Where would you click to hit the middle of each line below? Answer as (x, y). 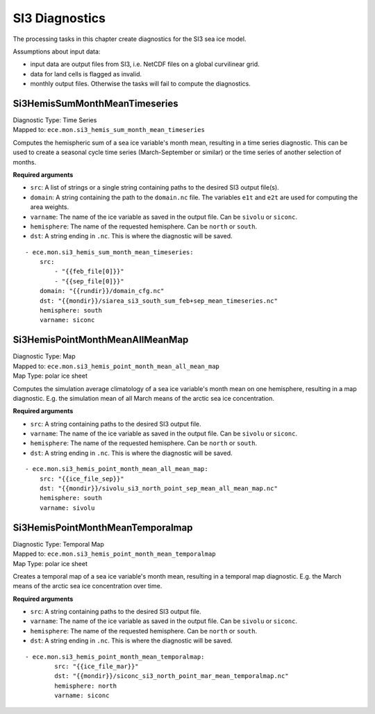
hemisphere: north (86, 686)
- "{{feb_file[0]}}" (89, 272)
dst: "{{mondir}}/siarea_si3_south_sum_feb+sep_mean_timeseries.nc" (158, 301)
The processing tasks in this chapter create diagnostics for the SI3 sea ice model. (130, 39)
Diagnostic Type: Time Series (55, 120)
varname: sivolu (67, 508)
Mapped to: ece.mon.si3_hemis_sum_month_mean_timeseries (109, 130)
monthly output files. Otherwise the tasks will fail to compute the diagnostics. (141, 84)
